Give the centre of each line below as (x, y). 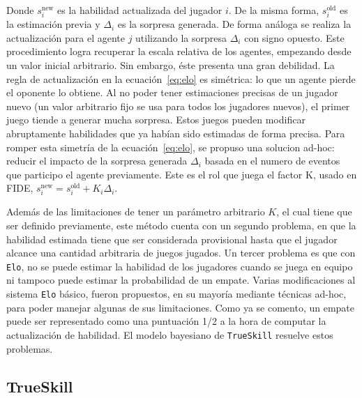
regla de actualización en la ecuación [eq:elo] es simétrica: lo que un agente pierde (181, 78)
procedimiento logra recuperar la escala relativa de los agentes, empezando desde (179, 51)
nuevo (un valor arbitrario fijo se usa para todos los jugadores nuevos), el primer (178, 106)
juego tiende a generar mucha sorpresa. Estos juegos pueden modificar (156, 120)
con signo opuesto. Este (294, 37)
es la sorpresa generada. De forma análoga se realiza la (234, 24)
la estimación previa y (53, 24)
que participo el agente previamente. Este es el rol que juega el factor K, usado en (182, 174)
